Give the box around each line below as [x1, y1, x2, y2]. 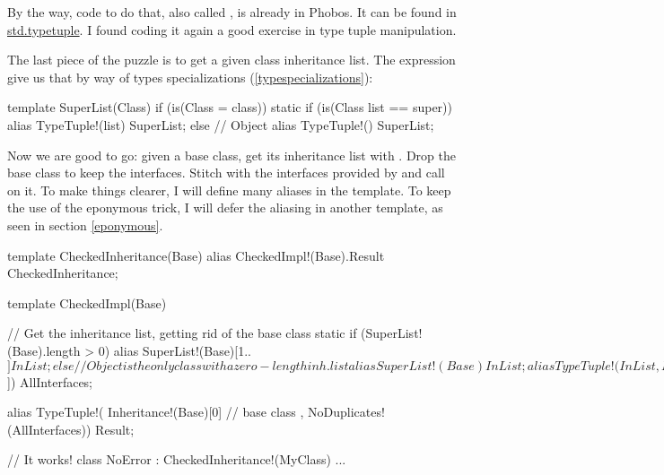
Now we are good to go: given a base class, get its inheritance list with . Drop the [7, 145, 456, 164]
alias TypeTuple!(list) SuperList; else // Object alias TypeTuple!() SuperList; [7, 115, 434, 134]
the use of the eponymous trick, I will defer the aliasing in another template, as [7, 198, 443, 217]
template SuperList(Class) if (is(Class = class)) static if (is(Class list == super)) [7, 98, 452, 117]
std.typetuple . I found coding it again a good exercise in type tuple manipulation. [7, 20, 457, 39]
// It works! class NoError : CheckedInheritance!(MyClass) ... [7, 450, 346, 469]
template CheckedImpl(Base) [7, 293, 167, 312]
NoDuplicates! [308, 402, 385, 421]
